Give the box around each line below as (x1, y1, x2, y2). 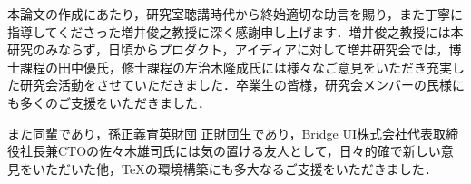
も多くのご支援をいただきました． (7, 92, 211, 111)
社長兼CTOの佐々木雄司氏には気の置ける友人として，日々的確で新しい (19, 141, 441, 160)
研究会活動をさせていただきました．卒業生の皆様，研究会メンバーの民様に (19, 75, 465, 94)
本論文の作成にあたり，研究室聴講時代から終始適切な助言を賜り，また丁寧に (7, 5, 464, 23)
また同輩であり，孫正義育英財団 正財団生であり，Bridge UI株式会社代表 (7, 123, 433, 142)
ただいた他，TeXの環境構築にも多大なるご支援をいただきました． (44, 159, 437, 178)
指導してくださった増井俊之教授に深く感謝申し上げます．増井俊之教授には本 (7, 22, 464, 41)
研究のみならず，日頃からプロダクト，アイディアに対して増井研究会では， (7, 40, 449, 59)
